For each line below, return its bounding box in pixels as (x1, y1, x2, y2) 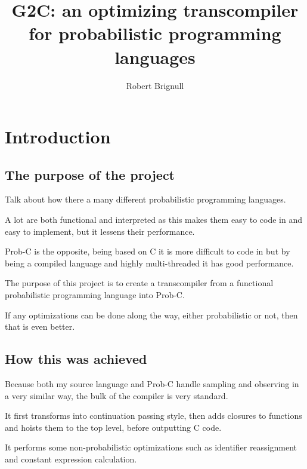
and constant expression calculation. (5, 453, 137, 465)
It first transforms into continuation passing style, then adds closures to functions (5, 409, 302, 422)
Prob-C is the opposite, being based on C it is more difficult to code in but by (5, 245, 290, 258)
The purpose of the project (5, 165, 175, 183)
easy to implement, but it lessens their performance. (5, 225, 195, 237)
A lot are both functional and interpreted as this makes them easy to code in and (5, 213, 302, 226)
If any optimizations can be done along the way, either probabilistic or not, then (5, 308, 298, 321)
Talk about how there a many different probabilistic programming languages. (5, 193, 286, 206)
